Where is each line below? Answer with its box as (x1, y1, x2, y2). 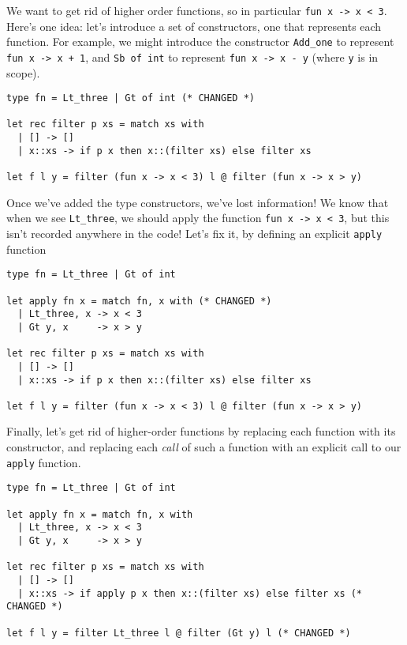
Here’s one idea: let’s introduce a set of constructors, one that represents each (6, 17, 382, 34)
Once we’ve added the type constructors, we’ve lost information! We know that (6, 194, 389, 210)
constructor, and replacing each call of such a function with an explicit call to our (6, 439, 401, 455)
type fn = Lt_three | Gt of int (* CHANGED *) (6, 92, 255, 104)
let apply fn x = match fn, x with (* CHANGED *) (6, 295, 272, 307)
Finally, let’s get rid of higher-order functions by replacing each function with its (6, 423, 396, 439)
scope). (6, 64, 40, 81)
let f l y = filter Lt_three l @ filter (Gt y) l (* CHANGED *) (6, 627, 351, 639)
